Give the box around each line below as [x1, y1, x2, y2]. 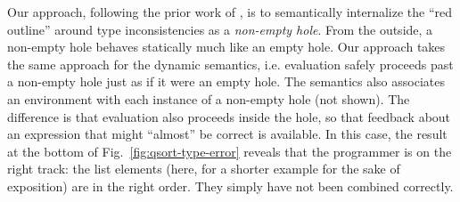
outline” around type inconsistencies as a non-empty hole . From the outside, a [7, 20, 433, 38]
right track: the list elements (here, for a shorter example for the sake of [7, 159, 400, 178]
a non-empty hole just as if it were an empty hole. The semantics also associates [7, 72, 445, 91]
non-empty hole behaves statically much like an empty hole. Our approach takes [7, 37, 446, 56]
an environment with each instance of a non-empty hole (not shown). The [7, 89, 410, 108]
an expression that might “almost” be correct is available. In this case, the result [7, 125, 448, 143]
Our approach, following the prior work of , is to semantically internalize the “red [7, 3, 453, 20]
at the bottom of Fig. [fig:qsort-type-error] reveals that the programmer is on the [7, 141, 452, 160]
